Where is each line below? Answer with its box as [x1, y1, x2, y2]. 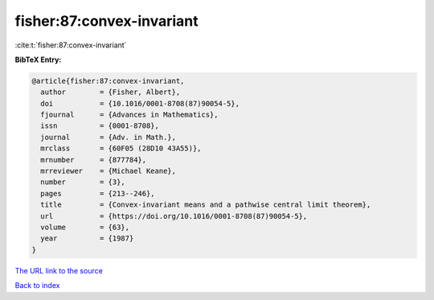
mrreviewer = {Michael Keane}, [40, 166, 177, 176]
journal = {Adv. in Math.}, [40, 133, 177, 142]
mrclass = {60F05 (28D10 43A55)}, [40, 144, 202, 153]
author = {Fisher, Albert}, [40, 88, 181, 97]
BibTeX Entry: [14, 55, 62, 64]
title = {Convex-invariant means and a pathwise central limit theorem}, [40, 200, 371, 209]
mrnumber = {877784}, [40, 155, 147, 164]
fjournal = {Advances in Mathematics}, [40, 110, 219, 120]
